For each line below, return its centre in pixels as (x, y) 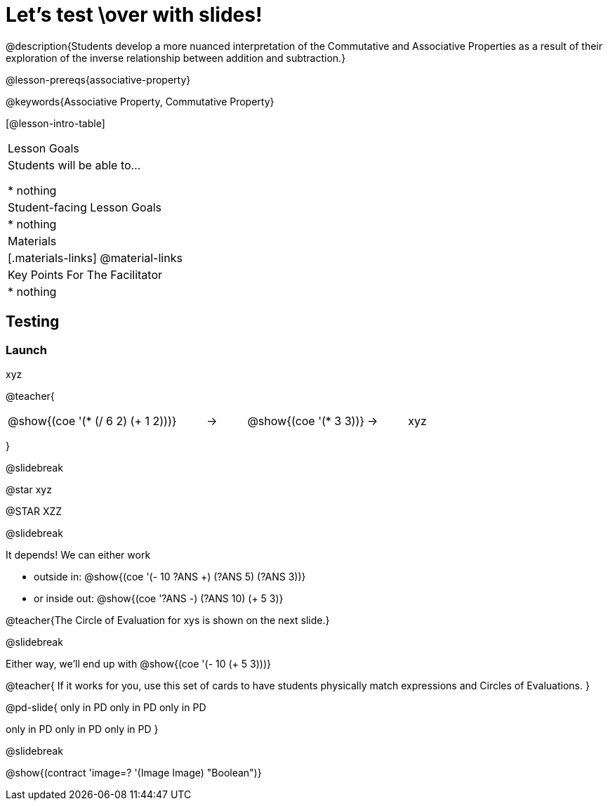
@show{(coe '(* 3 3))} (306, 421)
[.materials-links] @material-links (95, 258)
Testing (33, 322)
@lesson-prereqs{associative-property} (98, 79)
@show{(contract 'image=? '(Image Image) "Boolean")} (134, 772)
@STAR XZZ (34, 511)
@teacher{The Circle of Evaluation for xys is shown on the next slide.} (168, 620)
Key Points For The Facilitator (85, 274)
